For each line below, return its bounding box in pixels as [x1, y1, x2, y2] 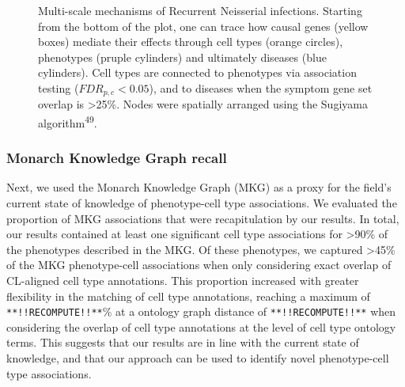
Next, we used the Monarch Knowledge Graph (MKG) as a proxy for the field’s [6, 179, 392, 195]
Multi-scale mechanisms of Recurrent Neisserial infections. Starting [38, 2, 362, 18]
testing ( [38, 79, 79, 96]
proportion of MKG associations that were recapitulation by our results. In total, [6, 210, 399, 226]
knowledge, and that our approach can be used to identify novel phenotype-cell [6, 350, 389, 366]
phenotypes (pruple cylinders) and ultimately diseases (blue [38, 48, 327, 65]
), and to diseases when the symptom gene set [149, 79, 373, 96]
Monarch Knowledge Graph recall [6, 148, 227, 168]
